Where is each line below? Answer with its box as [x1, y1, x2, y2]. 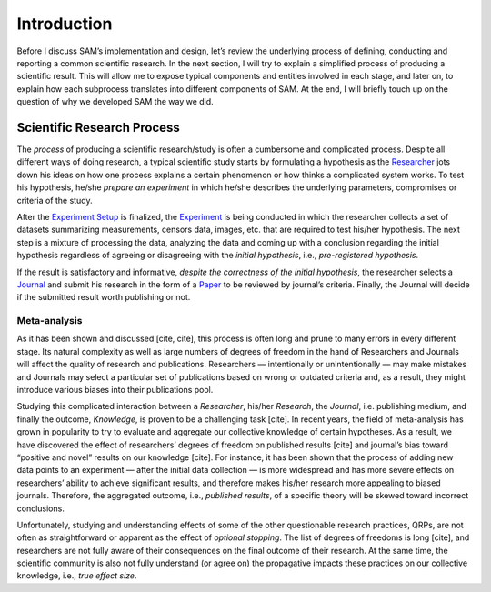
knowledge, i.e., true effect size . [16, 570, 137, 581]
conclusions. [16, 503, 65, 514]
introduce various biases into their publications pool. [16, 385, 214, 396]
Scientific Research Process [16, 119, 181, 135]
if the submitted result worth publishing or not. [16, 292, 191, 303]
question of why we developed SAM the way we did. [16, 96, 214, 107]
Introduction [16, 14, 113, 34]
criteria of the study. [16, 195, 93, 206]
